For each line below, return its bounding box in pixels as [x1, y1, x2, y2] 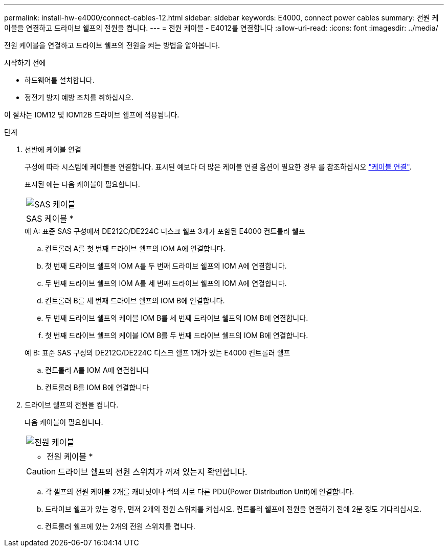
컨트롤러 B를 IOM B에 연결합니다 [45, 383, 149, 392]
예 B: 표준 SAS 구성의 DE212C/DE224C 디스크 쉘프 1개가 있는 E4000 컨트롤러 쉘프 [25, 348, 290, 357]
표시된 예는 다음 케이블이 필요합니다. [25, 180, 140, 188]
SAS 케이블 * [26, 213, 74, 224]
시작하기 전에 [4, 58, 46, 67]
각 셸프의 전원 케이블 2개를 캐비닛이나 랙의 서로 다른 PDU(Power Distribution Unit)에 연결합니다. [45, 487, 354, 496]
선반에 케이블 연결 [25, 145, 81, 154]
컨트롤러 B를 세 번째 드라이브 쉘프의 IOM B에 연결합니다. [45, 296, 225, 305]
